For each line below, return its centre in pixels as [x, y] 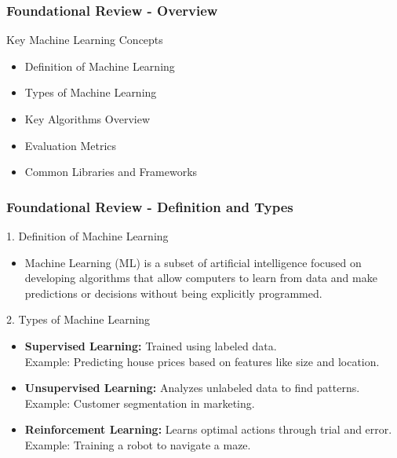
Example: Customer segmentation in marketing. [140, 403]
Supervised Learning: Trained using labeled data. [151, 345]
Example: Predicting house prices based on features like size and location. [202, 361]
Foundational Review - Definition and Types [150, 206]
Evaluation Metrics [71, 145]
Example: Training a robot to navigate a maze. [138, 444]
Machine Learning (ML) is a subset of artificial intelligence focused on [193, 262]
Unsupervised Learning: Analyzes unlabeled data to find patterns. [192, 388]
